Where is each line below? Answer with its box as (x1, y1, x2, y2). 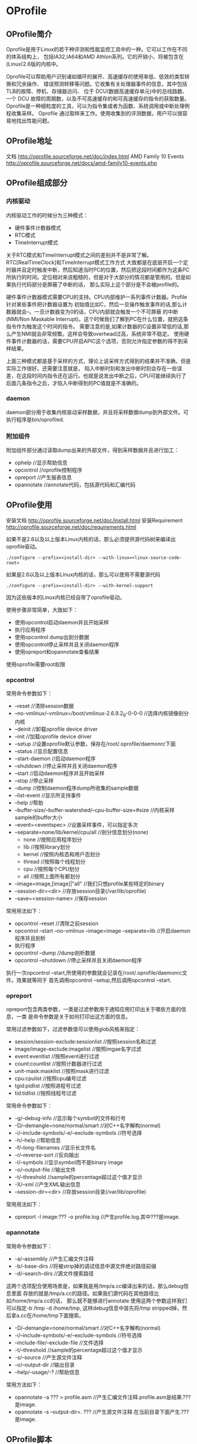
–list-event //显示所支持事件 (14, 792, 81, 799)
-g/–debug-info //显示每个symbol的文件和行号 (14, 1115, 126, 1122)
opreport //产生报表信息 (14, 474, 72, 481)
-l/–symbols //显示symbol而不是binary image (14, 1159, 123, 1166)
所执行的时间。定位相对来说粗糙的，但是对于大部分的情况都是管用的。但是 (6, 273, 186, 280)
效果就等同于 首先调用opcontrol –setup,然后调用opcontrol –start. (16, 976, 172, 983)
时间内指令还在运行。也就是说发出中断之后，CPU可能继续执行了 (31, 372, 186, 379)
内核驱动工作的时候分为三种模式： (6, 211, 89, 218)
